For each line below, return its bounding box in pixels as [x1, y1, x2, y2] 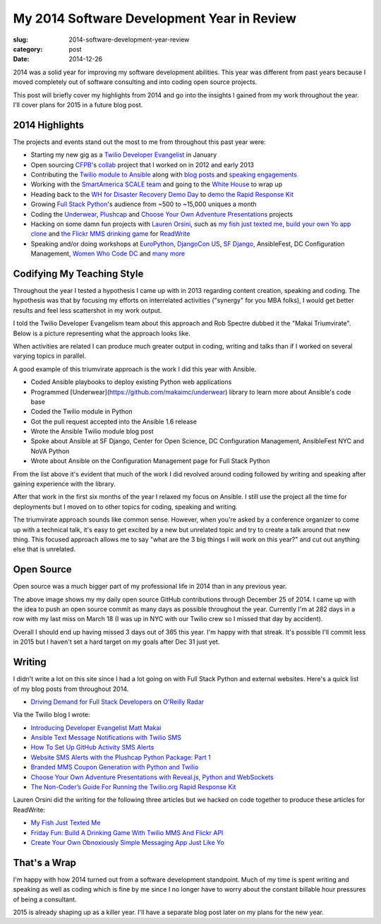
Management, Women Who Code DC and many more [30, 249, 186, 258]
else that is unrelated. [13, 545, 76, 553]
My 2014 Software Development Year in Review [13, 11, 296, 26]
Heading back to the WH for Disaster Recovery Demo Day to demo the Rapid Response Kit [30, 190, 294, 198]
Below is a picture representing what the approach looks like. [13, 329, 190, 337]
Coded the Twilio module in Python [30, 407, 133, 416]
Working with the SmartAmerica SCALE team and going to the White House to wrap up [30, 180, 282, 188]
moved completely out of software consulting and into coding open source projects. [13, 78, 258, 86]
